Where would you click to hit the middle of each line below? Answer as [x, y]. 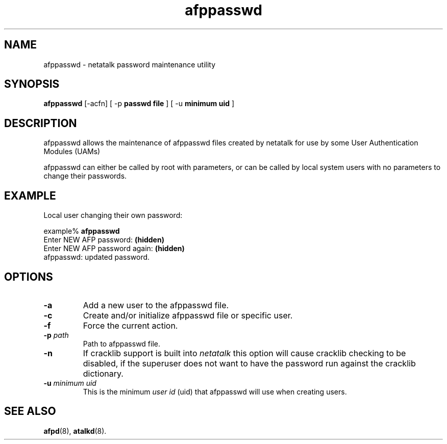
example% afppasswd [82, 231]
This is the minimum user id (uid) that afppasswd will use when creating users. [215, 391]
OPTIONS [29, 277]
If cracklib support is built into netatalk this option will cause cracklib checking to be [244, 353]
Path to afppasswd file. [122, 343]
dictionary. [103, 373]
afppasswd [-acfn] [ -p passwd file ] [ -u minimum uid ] [139, 104]
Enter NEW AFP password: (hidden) [104, 240]
